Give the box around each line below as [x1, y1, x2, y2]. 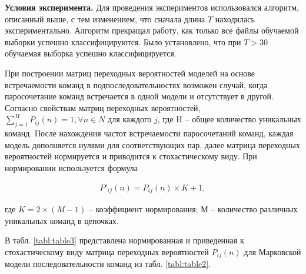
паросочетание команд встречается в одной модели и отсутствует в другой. [5, 90, 274, 102]
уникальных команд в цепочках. [5, 214, 119, 226]
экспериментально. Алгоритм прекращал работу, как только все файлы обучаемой [5, 24, 299, 36]
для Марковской [244, 245, 301, 258]
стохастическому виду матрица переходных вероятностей [5, 245, 209, 258]
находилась [215, 12, 255, 25]
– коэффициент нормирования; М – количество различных [89, 203, 298, 215]
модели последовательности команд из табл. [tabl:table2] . [5, 258, 211, 270]
